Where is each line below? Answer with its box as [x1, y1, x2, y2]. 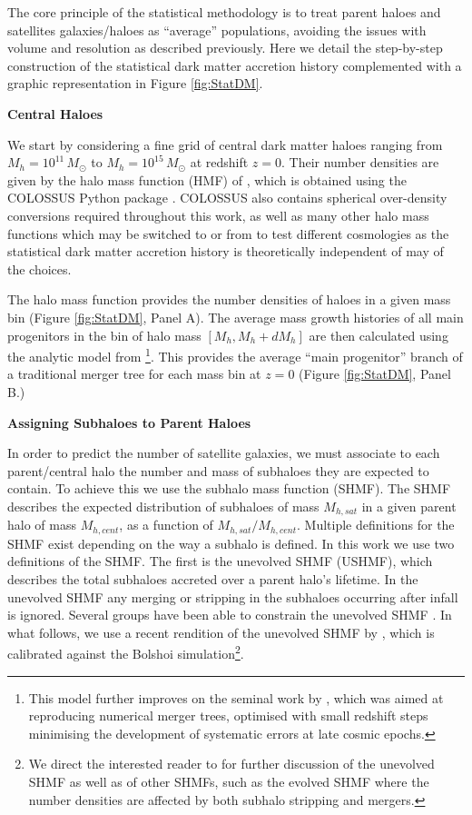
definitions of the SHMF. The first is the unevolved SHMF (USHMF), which [7, 552, 433, 571]
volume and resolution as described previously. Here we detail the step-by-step [7, 38, 443, 57]
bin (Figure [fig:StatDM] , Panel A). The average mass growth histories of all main [7, 307, 464, 326]
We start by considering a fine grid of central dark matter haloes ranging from [7, 134, 443, 154]
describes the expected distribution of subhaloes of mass [7, 496, 320, 515]
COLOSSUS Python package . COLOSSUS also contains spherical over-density [7, 188, 447, 207]
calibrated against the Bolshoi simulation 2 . [7, 641, 244, 663]
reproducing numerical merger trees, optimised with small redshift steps [28, 706, 428, 725]
